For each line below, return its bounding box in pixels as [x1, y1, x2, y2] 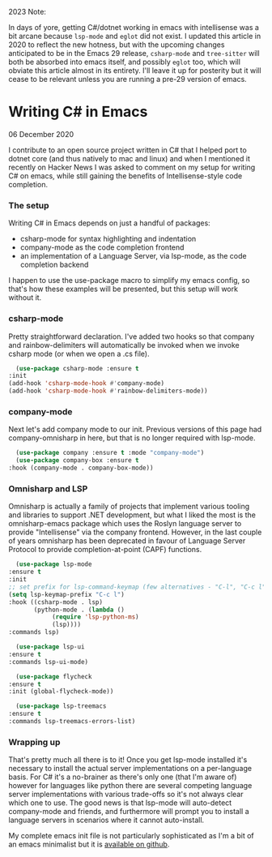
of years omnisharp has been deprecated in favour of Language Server [8, 536, 246, 546]
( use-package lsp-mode [15, 560, 92, 568]
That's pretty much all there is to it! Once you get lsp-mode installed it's [8, 755, 248, 765]
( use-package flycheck [15, 672, 92, 680]
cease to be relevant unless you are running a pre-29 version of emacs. [8, 75, 247, 84]
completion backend [19, 259, 89, 270]
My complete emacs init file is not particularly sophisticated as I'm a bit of [8, 831, 255, 841]
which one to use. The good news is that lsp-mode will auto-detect [8, 798, 232, 808]
